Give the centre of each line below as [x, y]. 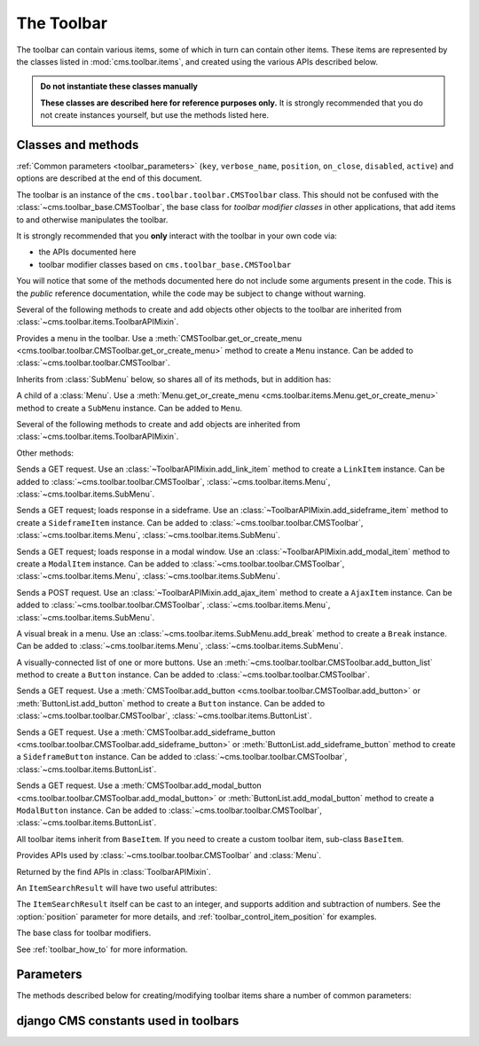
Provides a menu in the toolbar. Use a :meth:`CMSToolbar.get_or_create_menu [159, 338]
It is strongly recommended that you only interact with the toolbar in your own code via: [177, 236]
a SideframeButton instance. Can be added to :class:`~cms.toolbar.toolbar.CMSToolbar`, [182, 757]
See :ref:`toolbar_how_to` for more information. [102, 949]
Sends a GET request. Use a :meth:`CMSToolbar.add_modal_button [139, 785]
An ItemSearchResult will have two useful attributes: [117, 887]
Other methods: [45, 453]
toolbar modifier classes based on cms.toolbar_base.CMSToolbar [165, 264]
